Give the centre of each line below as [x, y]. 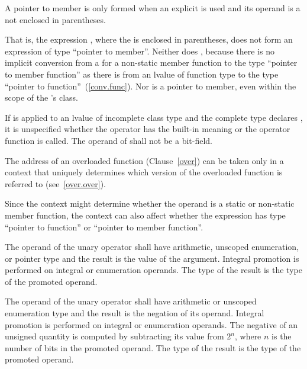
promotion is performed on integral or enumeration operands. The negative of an [151, 324]
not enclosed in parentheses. [55, 19]
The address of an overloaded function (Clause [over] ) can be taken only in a [144, 160]
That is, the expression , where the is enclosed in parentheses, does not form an [149, 39]
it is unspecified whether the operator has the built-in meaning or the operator [148, 129]
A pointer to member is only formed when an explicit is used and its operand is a [153, 8]
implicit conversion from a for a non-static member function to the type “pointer [151, 62]
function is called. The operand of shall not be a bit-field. [109, 140]
